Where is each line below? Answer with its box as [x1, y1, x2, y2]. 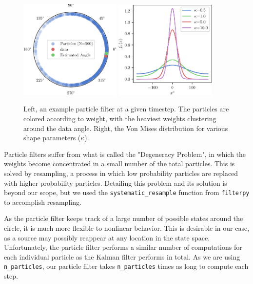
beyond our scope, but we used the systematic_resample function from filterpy [4, 187, 250, 197]
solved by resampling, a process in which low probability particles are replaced [4, 168, 238, 178]
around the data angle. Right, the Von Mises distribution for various [23, 123, 228, 133]
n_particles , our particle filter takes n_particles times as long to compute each [4, 261, 249, 271]
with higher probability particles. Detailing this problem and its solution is [4, 177, 227, 188]
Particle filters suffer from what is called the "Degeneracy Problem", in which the [4, 149, 246, 159]
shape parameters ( [23, 132, 81, 143]
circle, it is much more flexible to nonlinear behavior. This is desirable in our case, [4, 223, 250, 233]
